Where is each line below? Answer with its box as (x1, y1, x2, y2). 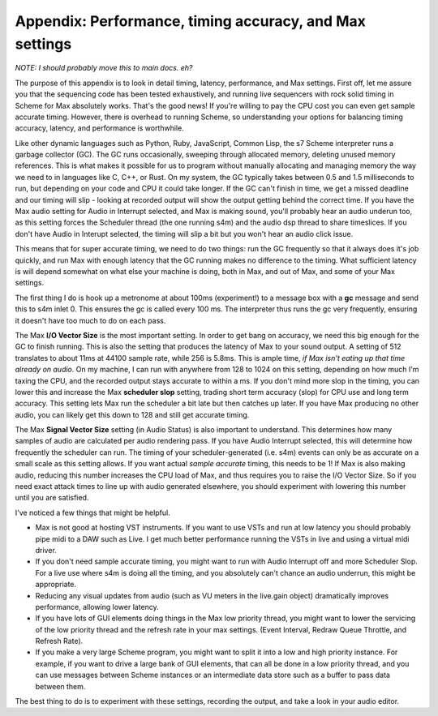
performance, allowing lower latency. (35, 602, 160, 611)
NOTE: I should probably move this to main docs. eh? (15, 63, 193, 73)
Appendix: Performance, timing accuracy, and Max (15, 12, 367, 30)
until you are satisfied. (15, 493, 89, 503)
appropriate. (35, 580, 77, 590)
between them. (35, 681, 86, 691)
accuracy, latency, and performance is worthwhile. (15, 123, 184, 133)
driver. (35, 545, 57, 555)
